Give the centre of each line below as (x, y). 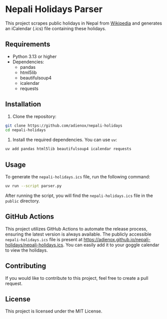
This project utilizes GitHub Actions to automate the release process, (76, 229)
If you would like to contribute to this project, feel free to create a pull (77, 278)
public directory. (23, 201)
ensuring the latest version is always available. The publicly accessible (78, 234)
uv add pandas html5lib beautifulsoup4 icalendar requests (68, 149)
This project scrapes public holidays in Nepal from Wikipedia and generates (84, 23)
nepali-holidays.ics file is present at (44, 239)
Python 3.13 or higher (34, 56)
